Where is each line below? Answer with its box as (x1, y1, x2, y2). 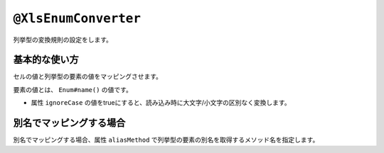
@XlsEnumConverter (13, 11, 142, 26)
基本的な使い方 (13, 54, 79, 66)
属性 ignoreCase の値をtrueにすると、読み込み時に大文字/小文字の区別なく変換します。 (31, 98, 291, 107)
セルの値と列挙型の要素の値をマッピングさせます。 (13, 72, 163, 81)
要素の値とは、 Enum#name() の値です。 (13, 85, 133, 93)
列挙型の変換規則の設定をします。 (13, 35, 113, 44)
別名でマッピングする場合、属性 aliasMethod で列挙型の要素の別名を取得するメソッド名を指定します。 (13, 135, 319, 144)
